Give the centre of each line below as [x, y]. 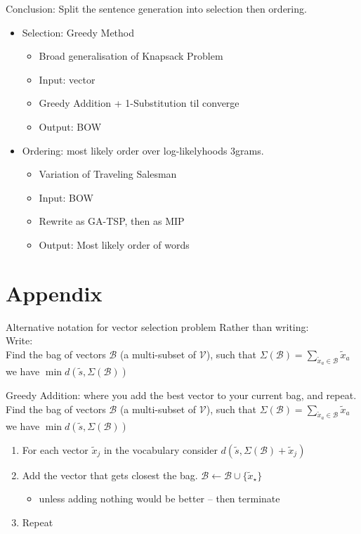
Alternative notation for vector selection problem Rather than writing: [157, 326]
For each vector [55, 449]
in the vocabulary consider [160, 449]
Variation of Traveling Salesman [108, 174]
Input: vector [67, 79]
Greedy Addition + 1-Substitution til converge [139, 103]
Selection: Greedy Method [78, 32]
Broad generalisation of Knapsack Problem [131, 56]
